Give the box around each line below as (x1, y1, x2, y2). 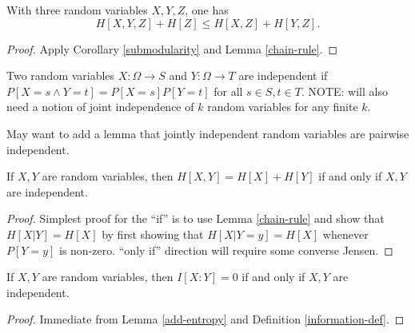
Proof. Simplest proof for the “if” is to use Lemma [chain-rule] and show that (6, 210, 385, 227)
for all (213, 82, 243, 99)
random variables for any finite (207, 98, 358, 115)
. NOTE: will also (301, 82, 388, 99)
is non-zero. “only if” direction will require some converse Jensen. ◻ (58, 241, 393, 258)
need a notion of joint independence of (6, 98, 194, 115)
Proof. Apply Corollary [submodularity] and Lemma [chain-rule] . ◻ (6, 40, 338, 57)
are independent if (238, 67, 328, 84)
